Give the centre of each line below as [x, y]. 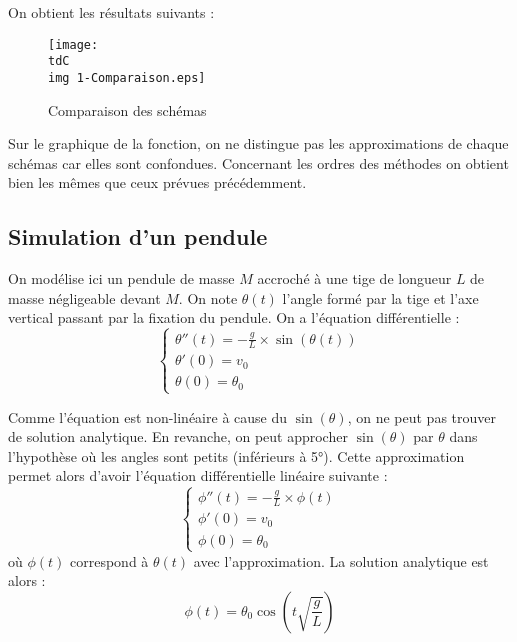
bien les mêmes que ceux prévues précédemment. [157, 182]
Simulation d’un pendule [138, 236]
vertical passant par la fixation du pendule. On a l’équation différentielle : [234, 317]
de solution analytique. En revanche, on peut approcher [178, 436]
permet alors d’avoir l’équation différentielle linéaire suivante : [198, 475]
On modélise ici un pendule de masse [121, 278]
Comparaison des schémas [127, 109]
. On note [208, 297]
